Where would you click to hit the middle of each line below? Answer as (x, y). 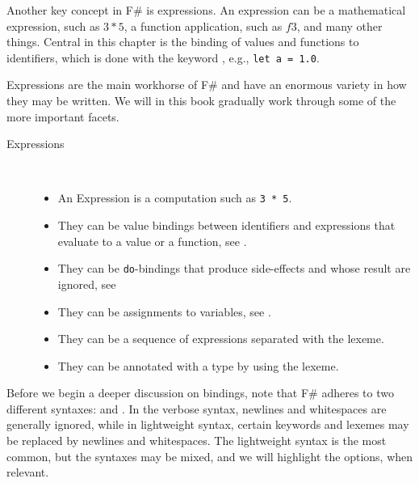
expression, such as (53, 25)
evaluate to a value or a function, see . (152, 241)
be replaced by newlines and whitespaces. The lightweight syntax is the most (197, 441)
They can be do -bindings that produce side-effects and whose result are (234, 268)
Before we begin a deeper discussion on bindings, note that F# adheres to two (200, 393)
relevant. (28, 472)
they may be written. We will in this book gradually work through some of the (201, 101)
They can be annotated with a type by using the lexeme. (198, 365)
